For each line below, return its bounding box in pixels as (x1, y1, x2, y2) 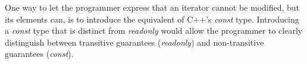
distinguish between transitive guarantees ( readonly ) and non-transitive (5, 36, 264, 48)
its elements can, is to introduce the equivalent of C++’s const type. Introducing (5, 12, 299, 25)
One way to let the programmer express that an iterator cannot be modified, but (5, 1, 300, 13)
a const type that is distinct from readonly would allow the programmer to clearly (5, 24, 303, 37)
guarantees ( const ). (5, 47, 74, 60)
